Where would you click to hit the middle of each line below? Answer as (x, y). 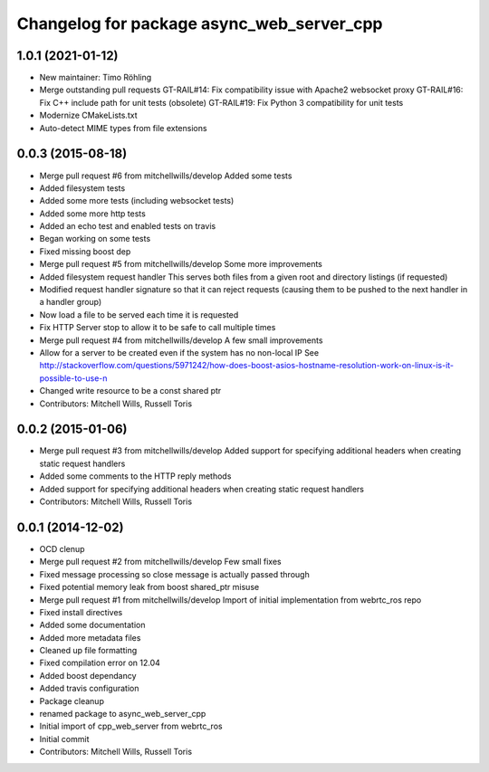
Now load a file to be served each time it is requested (139, 315)
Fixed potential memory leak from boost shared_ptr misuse (149, 587)
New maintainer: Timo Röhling (96, 78)
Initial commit (64, 739)
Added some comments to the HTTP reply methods (135, 476)
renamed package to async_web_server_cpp (123, 714)
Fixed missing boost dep (85, 251)
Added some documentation (92, 625)
